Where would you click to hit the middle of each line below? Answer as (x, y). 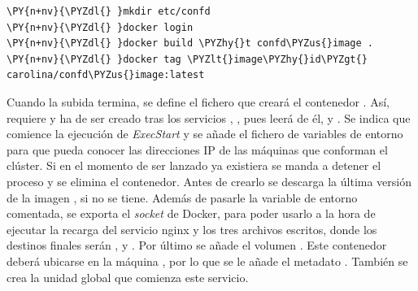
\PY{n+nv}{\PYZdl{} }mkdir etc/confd (109, 11)
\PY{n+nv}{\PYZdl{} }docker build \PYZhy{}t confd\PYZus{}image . (190, 43)
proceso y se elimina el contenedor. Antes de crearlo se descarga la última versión (209, 181)
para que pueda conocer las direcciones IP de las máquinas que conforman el (197, 149)
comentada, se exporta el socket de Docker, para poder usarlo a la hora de (191, 213)
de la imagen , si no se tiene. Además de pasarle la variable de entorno (182, 197)
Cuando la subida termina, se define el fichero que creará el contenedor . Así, (198, 101)
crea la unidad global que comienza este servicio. (128, 277)
